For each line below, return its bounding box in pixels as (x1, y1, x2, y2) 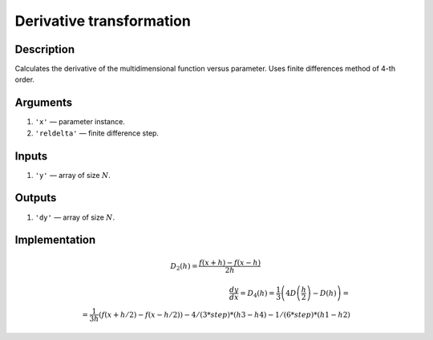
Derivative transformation (14, 12, 192, 30)
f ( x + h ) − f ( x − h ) (199, 257, 261, 267)
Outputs (14, 191, 57, 204)
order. (14, 75, 35, 84)
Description (14, 42, 75, 56)
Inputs (14, 149, 48, 163)
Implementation (14, 233, 96, 247)
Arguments (14, 96, 73, 110)
